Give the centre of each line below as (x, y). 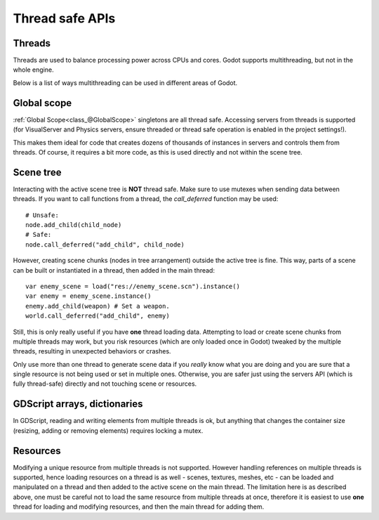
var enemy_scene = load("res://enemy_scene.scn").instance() (133, 286)
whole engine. (33, 70)
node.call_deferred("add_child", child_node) (105, 245)
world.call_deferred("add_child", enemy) (98, 316)
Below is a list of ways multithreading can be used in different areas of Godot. (125, 83)
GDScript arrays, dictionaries (78, 404)
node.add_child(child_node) (74, 225)
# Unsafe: (42, 215)
